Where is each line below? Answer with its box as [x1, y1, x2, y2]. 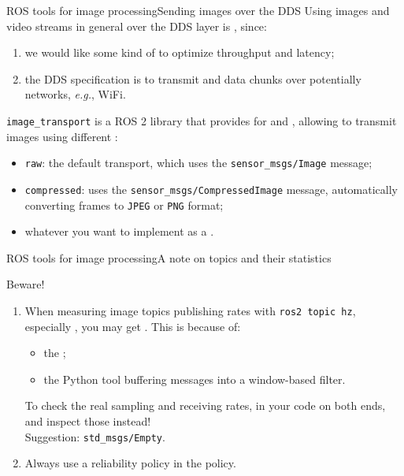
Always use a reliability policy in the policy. [24, 455, 236, 471]
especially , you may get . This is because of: [24, 318, 241, 334]
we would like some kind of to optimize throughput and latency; [24, 44, 335, 61]
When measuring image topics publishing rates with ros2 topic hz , [24, 302, 356, 318]
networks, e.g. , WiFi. [24, 86, 126, 102]
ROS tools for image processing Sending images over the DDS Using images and [6, 2, 390, 18]
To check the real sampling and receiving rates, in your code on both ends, [24, 397, 386, 414]
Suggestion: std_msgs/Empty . [24, 428, 165, 444]
